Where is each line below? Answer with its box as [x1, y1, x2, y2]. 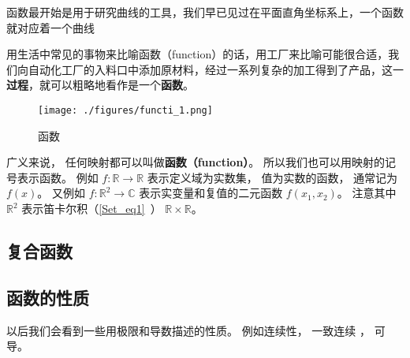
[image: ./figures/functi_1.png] [38, 104, 213, 116]
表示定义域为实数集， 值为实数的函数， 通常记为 [147, 169, 398, 185]
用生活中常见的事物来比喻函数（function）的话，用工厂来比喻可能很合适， [6, 46, 389, 62]
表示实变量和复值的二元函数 [139, 185, 283, 201]
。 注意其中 [337, 185, 397, 201]
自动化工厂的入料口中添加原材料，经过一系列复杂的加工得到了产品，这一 [28, 61, 404, 77]
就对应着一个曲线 [6, 19, 95, 35]
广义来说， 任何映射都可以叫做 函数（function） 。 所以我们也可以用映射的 [6, 154, 386, 170]
